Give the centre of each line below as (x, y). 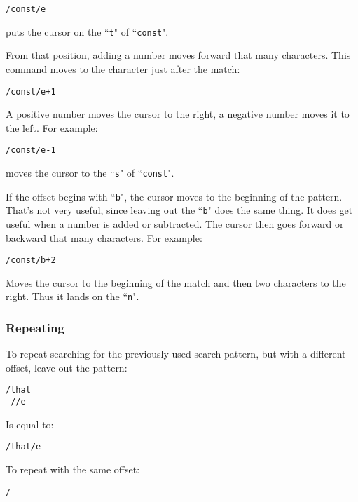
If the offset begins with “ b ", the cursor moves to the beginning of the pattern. (174, 196)
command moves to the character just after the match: (123, 68)
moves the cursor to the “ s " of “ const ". (90, 172)
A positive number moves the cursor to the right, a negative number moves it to (178, 114)
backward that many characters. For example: (104, 237)
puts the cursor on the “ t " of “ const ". (87, 31)
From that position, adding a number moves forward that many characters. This (178, 55)
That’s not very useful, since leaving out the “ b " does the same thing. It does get (179, 210)
